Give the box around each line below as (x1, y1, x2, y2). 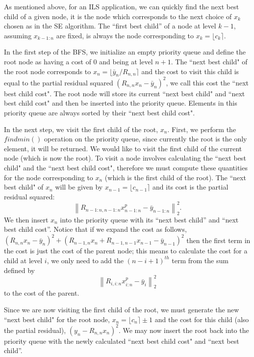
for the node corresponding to (4, 172, 93, 182)
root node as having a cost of (4, 56, 91, 66)
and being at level (99, 56, 153, 66)
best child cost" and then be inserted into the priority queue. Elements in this (4, 98, 237, 108)
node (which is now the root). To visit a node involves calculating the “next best (4, 153, 246, 163)
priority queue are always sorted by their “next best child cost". (4, 108, 195, 118)
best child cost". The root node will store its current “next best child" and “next (4, 88, 245, 98)
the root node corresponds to (4, 66, 91, 76)
